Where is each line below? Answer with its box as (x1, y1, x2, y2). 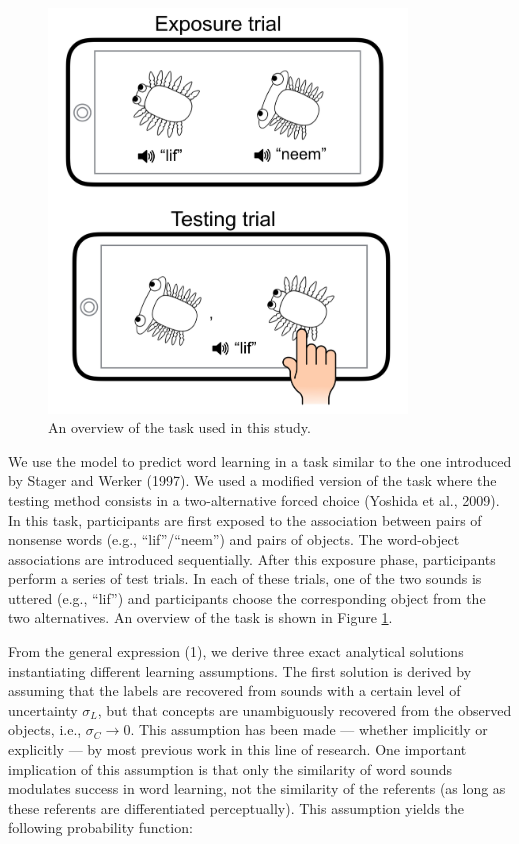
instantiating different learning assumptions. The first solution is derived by (8, 660, 472, 681)
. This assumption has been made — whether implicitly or (130, 719, 488, 740)
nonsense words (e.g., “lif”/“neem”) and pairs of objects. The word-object (8, 529, 460, 550)
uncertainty (8, 699, 78, 720)
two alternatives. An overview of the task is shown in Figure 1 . (8, 607, 393, 628)
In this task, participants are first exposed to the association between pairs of (8, 509, 482, 530)
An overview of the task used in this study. (48, 417, 311, 438)
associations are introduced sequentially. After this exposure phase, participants (8, 548, 496, 569)
